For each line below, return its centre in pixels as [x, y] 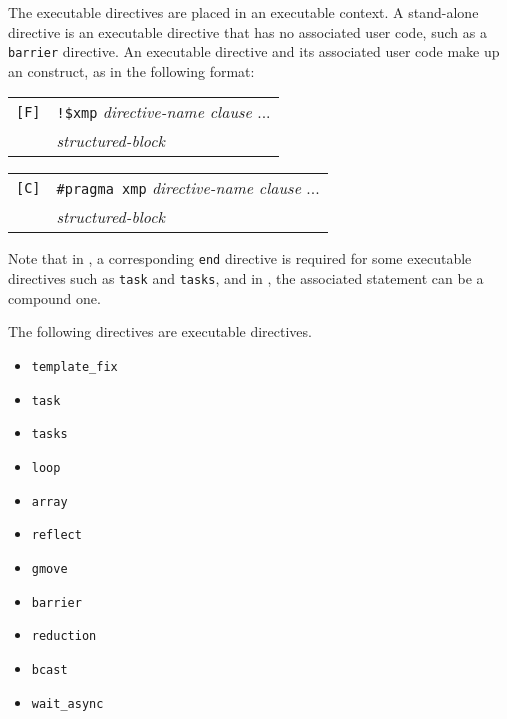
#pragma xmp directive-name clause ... [188, 188]
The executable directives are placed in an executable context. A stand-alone [243, 12]
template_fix [74, 366]
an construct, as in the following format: [131, 70]
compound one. [54, 297]
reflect [56, 535]
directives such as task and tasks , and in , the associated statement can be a [246, 278]
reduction [64, 636]
